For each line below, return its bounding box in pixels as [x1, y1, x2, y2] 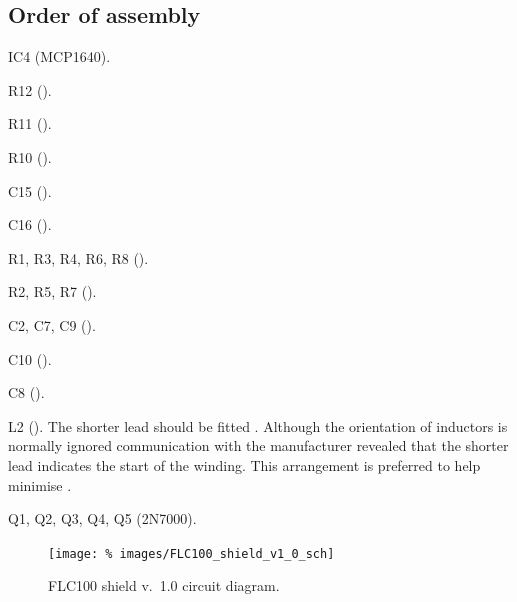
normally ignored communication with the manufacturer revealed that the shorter [8, 435, 509, 456]
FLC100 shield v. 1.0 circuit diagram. [48, 575, 280, 596]
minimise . [8, 474, 72, 495]
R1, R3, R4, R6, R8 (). [8, 247, 149, 268]
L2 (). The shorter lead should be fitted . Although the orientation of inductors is [8, 415, 508, 436]
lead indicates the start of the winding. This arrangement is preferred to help [8, 454, 481, 475]
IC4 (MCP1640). [8, 46, 111, 67]
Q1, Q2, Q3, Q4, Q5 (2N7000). [8, 508, 197, 529]
